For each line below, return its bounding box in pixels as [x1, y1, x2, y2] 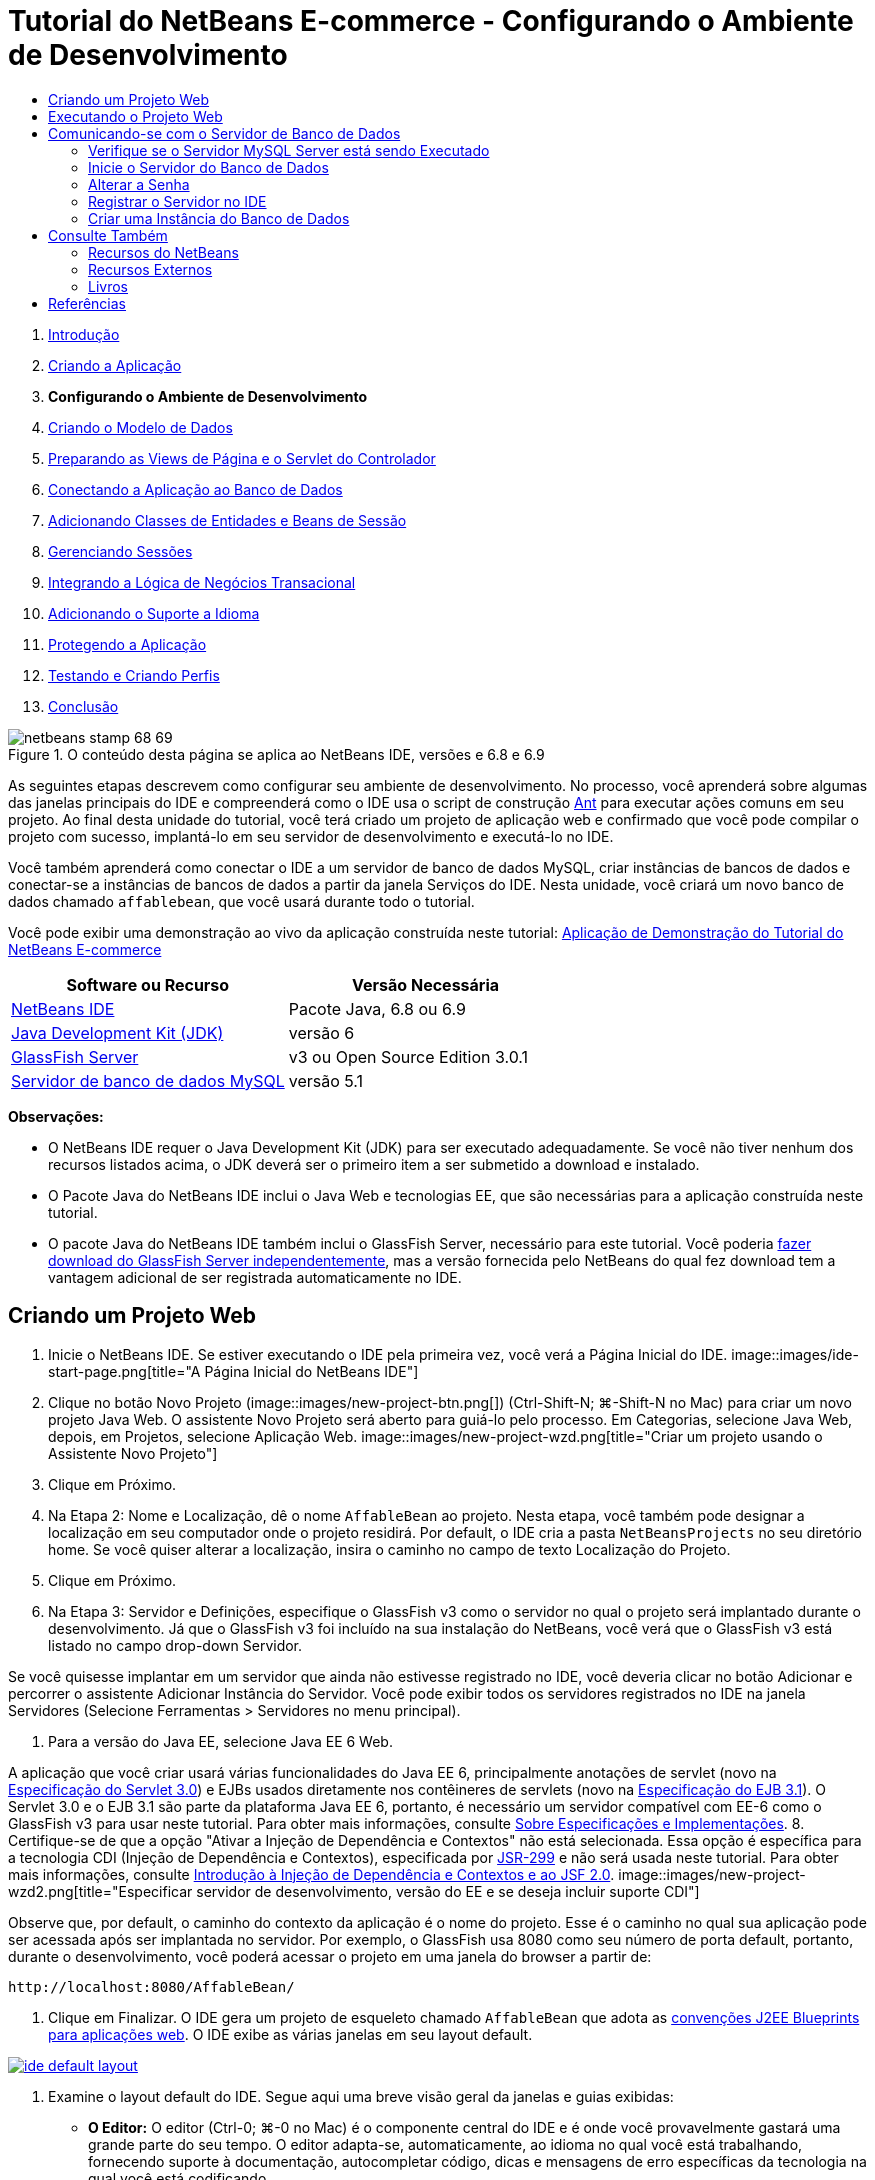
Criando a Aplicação [48, 356, 182, 374]
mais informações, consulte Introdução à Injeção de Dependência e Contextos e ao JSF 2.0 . [8, 1865, 615, 1883]
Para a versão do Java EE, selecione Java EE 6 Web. [48, 1732, 393, 1750]
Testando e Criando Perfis [48, 666, 220, 684]
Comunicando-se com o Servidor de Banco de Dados [48, 124, 401, 142]
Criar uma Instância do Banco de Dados [88, 209, 350, 227]
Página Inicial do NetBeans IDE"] [204, 1362, 419, 1380]
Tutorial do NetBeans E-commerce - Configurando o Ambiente [8, 4, 854, 38]
